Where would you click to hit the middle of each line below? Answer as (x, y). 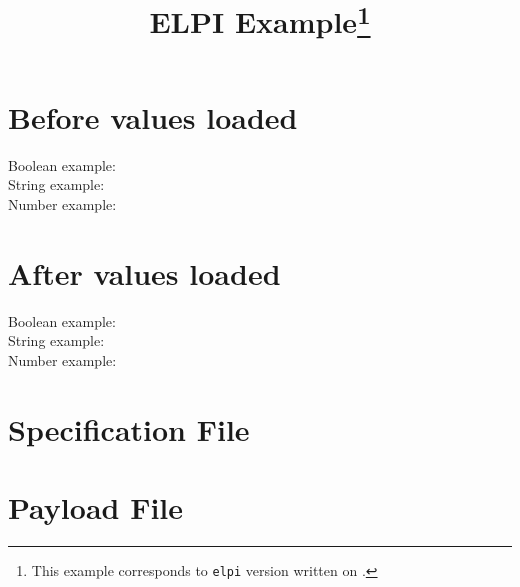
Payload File (96, 506)
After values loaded (144, 272)
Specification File (129, 428)
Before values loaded (153, 116)
